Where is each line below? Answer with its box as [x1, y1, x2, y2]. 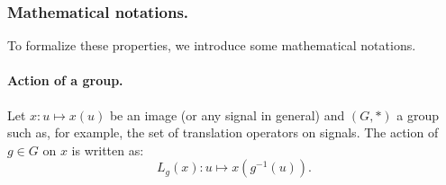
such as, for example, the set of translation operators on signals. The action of [7, 123, 439, 142]
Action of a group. [7, 71, 123, 90]
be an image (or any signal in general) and [109, 105, 345, 124]
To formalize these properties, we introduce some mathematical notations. [7, 36, 416, 55]
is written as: [71, 140, 144, 159]
